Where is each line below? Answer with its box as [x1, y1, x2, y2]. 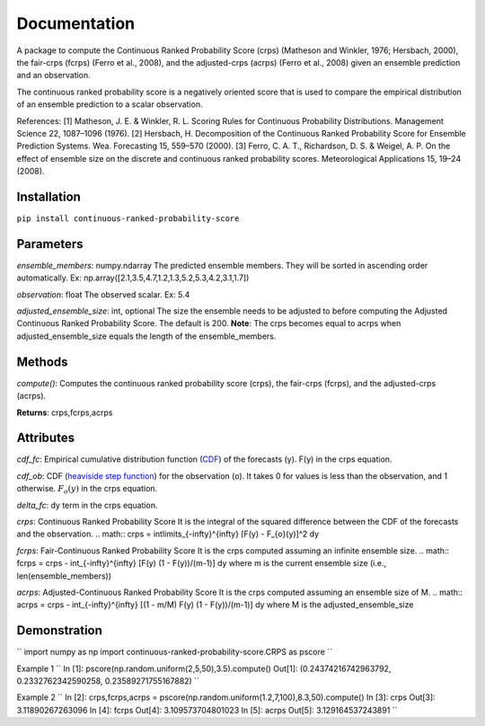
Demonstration [16, 623, 103, 638]
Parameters [16, 236, 84, 252]
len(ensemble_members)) [16, 571, 112, 581]
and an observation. [16, 70, 92, 81]
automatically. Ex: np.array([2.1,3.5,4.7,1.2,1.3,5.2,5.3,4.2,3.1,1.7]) [16, 272, 250, 283]
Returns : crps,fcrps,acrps [16, 407, 113, 418]
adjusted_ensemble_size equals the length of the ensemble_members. [16, 331, 277, 341]
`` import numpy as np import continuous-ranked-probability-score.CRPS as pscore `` [16, 647, 332, 658]
